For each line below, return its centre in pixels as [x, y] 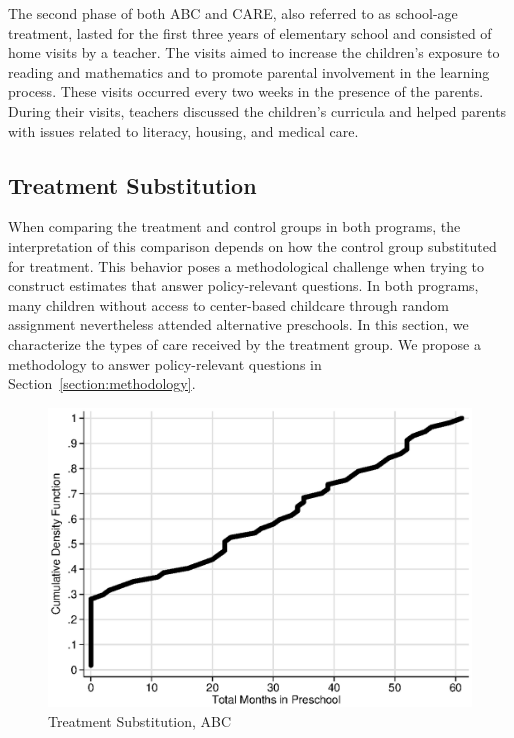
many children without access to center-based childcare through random [229, 304]
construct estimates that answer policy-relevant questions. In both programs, [243, 285]
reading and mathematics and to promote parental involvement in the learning [249, 71]
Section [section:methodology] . [102, 383]
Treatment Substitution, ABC [140, 721]
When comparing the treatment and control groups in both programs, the [234, 226]
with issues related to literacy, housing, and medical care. [183, 130]
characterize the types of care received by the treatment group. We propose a [244, 343]
